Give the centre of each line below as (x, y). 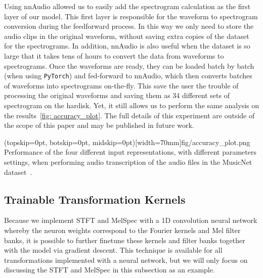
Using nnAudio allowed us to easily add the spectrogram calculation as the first (127, 6)
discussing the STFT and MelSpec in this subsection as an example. (109, 270)
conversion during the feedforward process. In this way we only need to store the (129, 26)
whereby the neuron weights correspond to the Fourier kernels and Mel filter (122, 230)
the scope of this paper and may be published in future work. (99, 125)
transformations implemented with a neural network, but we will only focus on (126, 260)
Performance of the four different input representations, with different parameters (130, 152)
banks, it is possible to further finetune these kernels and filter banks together (125, 240)
